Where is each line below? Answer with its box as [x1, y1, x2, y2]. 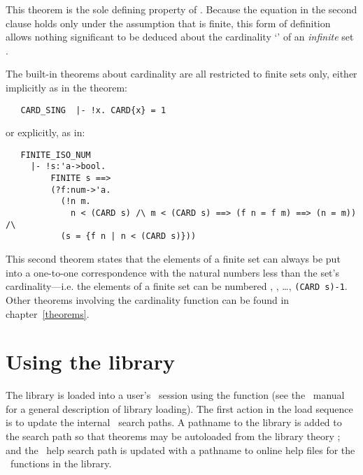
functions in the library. [10, 456, 112, 471]
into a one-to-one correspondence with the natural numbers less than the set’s [6, 265, 339, 279]
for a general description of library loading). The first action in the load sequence [6, 401, 353, 416]
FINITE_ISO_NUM [20, 149, 91, 160]
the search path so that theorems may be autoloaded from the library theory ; [6, 429, 341, 443]
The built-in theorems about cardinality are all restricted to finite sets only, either [6, 66, 357, 81]
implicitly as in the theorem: [6, 80, 127, 94]
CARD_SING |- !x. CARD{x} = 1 [20, 105, 166, 115]
